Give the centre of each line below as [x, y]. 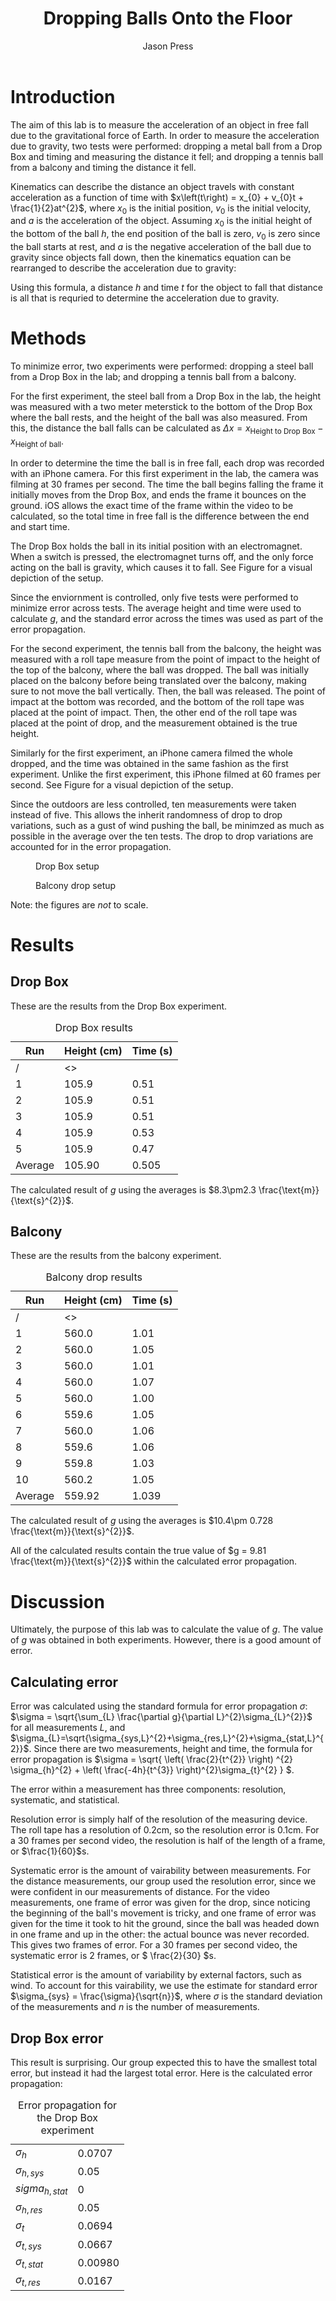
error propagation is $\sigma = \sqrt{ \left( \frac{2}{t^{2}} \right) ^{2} [151, 1759]
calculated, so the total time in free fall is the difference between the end [160, 516]
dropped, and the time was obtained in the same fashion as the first [149, 763]
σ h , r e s [29, 2208]
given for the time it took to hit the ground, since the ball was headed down [165, 1924]
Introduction [63, 96]
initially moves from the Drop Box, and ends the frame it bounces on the [158, 494]
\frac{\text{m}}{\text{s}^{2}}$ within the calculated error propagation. [154, 1561]
